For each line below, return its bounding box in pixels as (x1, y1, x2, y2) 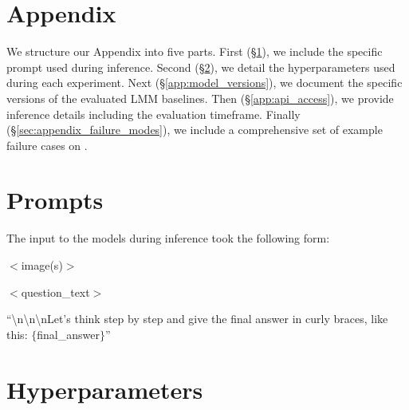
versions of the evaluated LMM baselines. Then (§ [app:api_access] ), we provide (6, 89, 394, 106)
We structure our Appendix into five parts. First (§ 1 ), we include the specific (6, 43, 383, 60)
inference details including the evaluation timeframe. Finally (6, 105, 301, 122)
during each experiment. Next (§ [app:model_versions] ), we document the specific (6, 74, 403, 91)
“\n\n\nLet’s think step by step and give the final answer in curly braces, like (6, 310, 388, 327)
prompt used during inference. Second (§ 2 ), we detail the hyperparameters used (6, 58, 395, 75)
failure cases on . (6, 136, 88, 153)
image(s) (21, 257, 63, 273)
